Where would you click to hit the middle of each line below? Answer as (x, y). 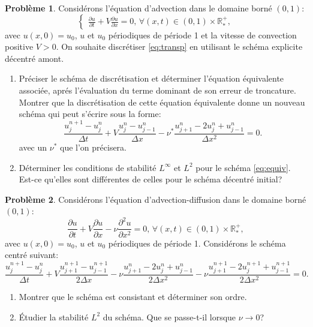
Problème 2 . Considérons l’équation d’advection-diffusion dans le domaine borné (156, 199)
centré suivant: (32, 255)
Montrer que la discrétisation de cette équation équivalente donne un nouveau (162, 102)
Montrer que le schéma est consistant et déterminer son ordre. (133, 296)
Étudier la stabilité (54, 316)
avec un (33, 147)
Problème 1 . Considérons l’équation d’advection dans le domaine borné (139, 8)
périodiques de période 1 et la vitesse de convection (202, 34)
